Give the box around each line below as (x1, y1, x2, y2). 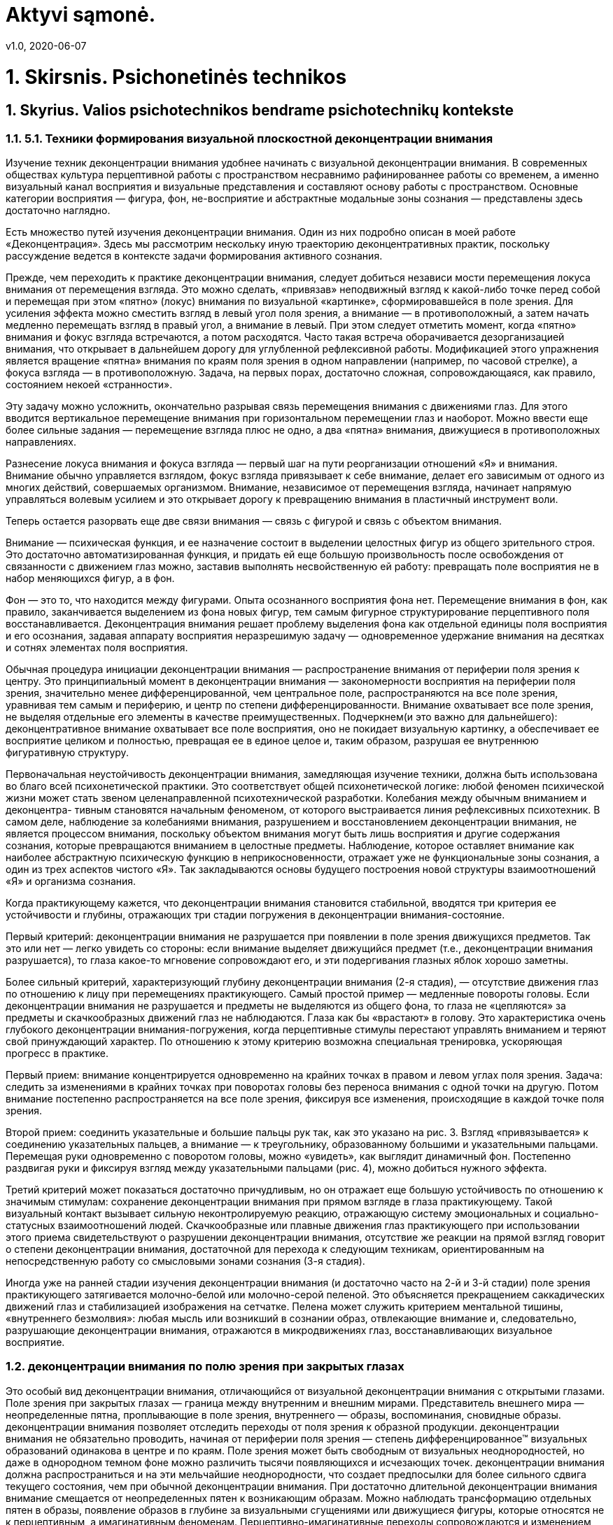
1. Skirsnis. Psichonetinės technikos (6, 64, 347, 89)
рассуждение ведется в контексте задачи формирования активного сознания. (6, 250, 383, 262)
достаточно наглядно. (6, 204, 111, 217)
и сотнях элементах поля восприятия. (6, 641, 188, 654)
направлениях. (6, 436, 76, 448)
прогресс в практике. (6, 1047, 108, 1060)
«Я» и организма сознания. (6, 875, 136, 888)
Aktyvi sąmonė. (6, 3, 156, 27)
